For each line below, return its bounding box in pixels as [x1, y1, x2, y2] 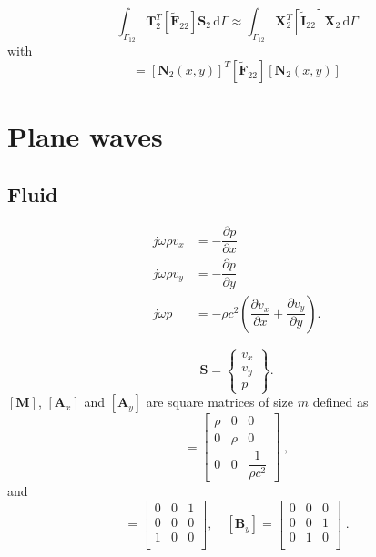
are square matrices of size [146, 392, 294, 411]
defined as [312, 392, 369, 411]
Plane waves [7, 116, 163, 154]
